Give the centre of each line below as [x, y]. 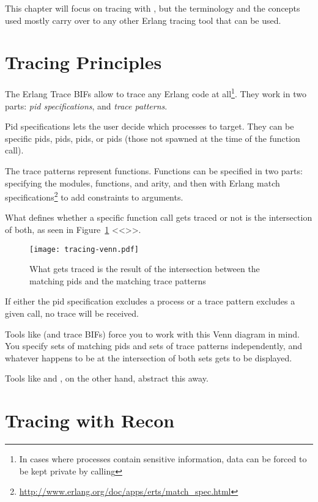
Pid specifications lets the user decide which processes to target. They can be [150, 126]
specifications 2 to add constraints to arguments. [94, 196]
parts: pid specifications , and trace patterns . [86, 105]
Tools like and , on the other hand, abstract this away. [107, 378]
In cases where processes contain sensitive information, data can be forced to [163, 459]
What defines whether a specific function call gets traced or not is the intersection [159, 217]
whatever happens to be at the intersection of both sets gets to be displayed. [149, 357]
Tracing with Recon [90, 420]
